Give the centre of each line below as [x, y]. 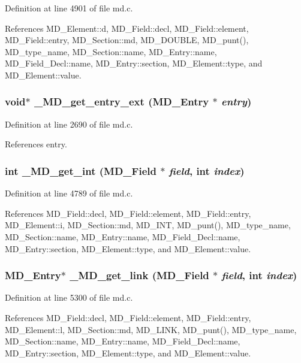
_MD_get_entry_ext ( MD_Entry [121, 102]
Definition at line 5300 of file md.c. [69, 297]
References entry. [36, 144]
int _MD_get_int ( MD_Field [81, 170]
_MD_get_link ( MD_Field [139, 275]
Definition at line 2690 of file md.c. [69, 124]
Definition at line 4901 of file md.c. [69, 8]
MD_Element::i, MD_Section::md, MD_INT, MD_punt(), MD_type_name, [148, 225]
